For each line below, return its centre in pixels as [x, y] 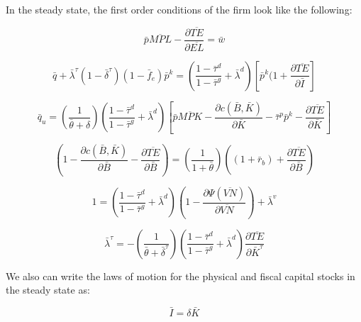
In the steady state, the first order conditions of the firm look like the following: [179, 9]
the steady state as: [48, 290]
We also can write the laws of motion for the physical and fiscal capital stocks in [180, 276]
